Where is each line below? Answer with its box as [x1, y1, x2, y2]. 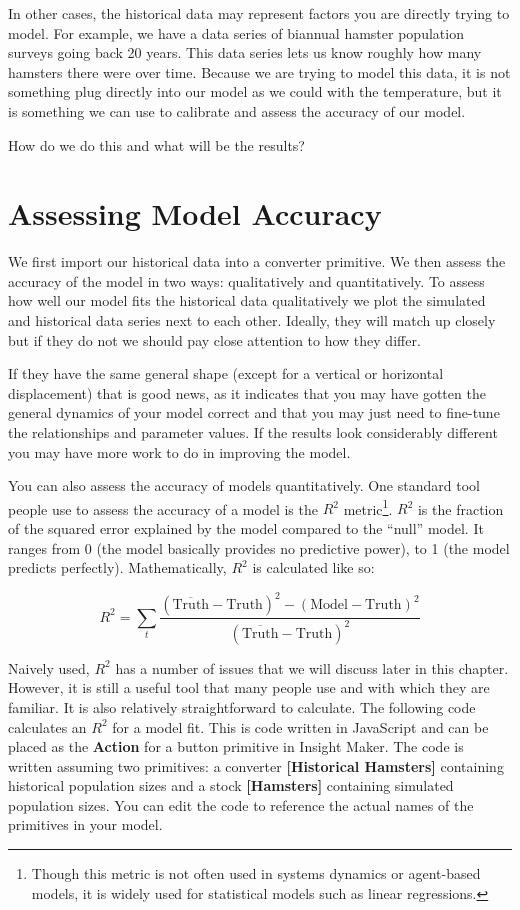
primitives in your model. [8, 814, 163, 835]
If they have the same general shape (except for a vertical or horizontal [8, 363, 444, 384]
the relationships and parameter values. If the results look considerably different [8, 422, 498, 443]
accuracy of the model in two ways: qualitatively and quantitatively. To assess [8, 270, 485, 291]
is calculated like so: [252, 557, 375, 578]
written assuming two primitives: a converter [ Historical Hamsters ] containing [8, 755, 504, 776]
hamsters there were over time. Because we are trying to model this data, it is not [8, 61, 511, 82]
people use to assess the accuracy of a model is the [8, 498, 318, 519]
